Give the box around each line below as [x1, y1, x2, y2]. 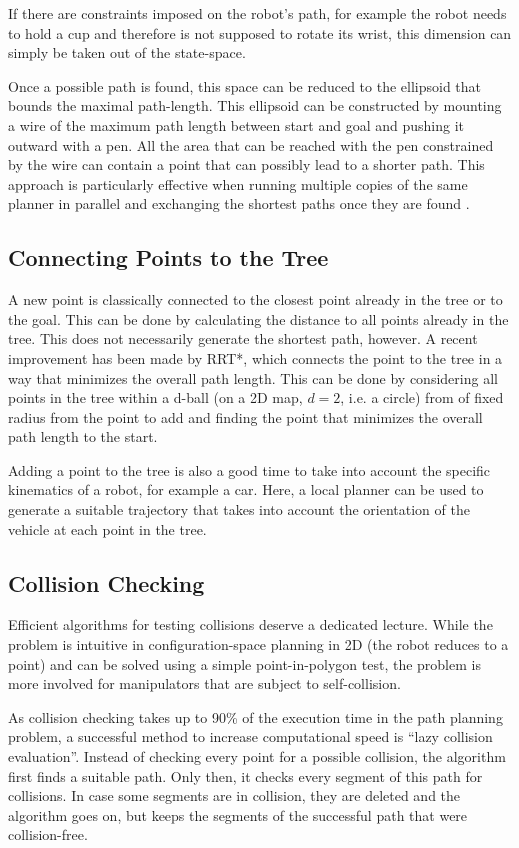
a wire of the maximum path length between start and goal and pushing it [8, 114, 465, 135]
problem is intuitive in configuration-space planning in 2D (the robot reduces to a [8, 634, 509, 655]
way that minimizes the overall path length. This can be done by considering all [8, 367, 498, 388]
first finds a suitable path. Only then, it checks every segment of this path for [8, 765, 483, 786]
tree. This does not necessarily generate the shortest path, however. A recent [8, 328, 478, 349]
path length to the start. [8, 426, 158, 447]
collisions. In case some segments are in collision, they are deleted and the [8, 785, 461, 806]
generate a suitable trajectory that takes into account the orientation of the [8, 499, 470, 520]
